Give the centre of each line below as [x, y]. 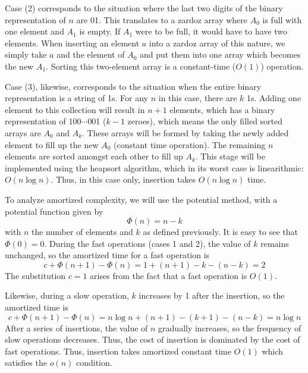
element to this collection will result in [75, 109]
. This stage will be [230, 156]
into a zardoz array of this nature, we [217, 43]
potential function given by [54, 211]
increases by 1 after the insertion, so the [212, 295]
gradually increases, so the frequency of [230, 327]
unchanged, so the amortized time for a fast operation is [107, 255]
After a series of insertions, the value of [76, 327]
